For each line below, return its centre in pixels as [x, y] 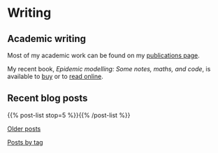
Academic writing [46, 39]
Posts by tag [25, 142]
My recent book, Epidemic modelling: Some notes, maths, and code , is [109, 69]
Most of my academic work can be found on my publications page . [104, 55]
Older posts [24, 129]
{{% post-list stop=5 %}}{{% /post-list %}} [69, 115]
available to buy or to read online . [55, 76]
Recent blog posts [48, 98]
